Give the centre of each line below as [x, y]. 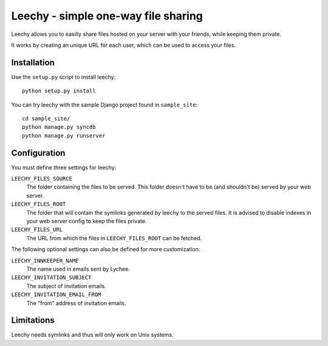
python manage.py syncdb [59, 127]
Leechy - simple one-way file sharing [107, 16]
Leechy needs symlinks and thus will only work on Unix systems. [92, 335]
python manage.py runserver [64, 136]
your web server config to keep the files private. [87, 221]
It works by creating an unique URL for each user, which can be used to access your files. [124, 45]
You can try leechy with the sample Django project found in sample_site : [104, 105]
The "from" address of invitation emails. [77, 303]
